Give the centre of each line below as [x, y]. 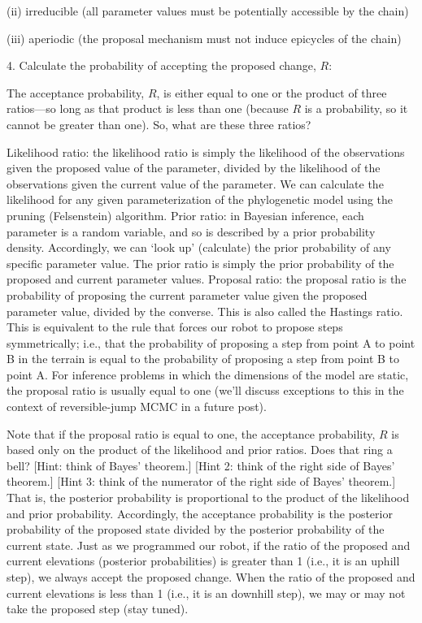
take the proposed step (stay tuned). [98, 609]
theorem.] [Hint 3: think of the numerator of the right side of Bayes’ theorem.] [201, 481]
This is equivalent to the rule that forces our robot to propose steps [175, 327]
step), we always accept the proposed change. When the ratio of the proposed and [211, 577]
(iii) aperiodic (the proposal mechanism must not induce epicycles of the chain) [204, 38]
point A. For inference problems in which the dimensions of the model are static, [208, 374]
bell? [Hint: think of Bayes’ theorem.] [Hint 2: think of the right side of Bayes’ [201, 465]
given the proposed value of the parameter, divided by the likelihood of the [194, 168]
